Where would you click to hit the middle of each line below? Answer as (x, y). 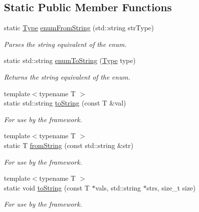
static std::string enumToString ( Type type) (70, 60)
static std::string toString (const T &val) (65, 103)
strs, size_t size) (171, 187)
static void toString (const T (47, 187)
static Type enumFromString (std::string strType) (79, 28)
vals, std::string (118, 187)
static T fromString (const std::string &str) (69, 145)
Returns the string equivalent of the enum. (67, 76)
